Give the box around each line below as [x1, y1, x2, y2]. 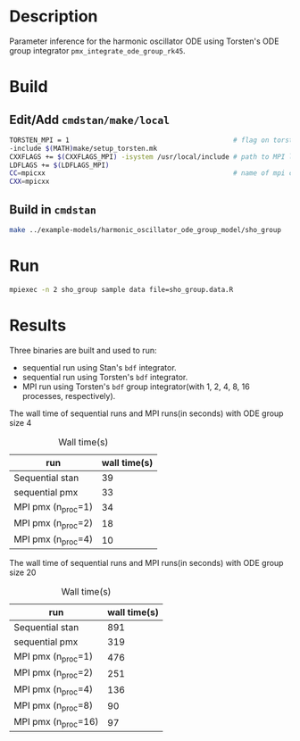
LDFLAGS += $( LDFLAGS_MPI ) [9, 161, 110, 170]
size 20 [9, 567, 37, 578]
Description [9, 6, 98, 27]
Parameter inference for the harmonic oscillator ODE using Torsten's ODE [9, 36, 279, 46]
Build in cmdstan [9, 202, 96, 217]
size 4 [9, 417, 32, 428]
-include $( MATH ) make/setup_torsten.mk [9, 144, 158, 153]
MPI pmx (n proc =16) [13, 715, 99, 729]
